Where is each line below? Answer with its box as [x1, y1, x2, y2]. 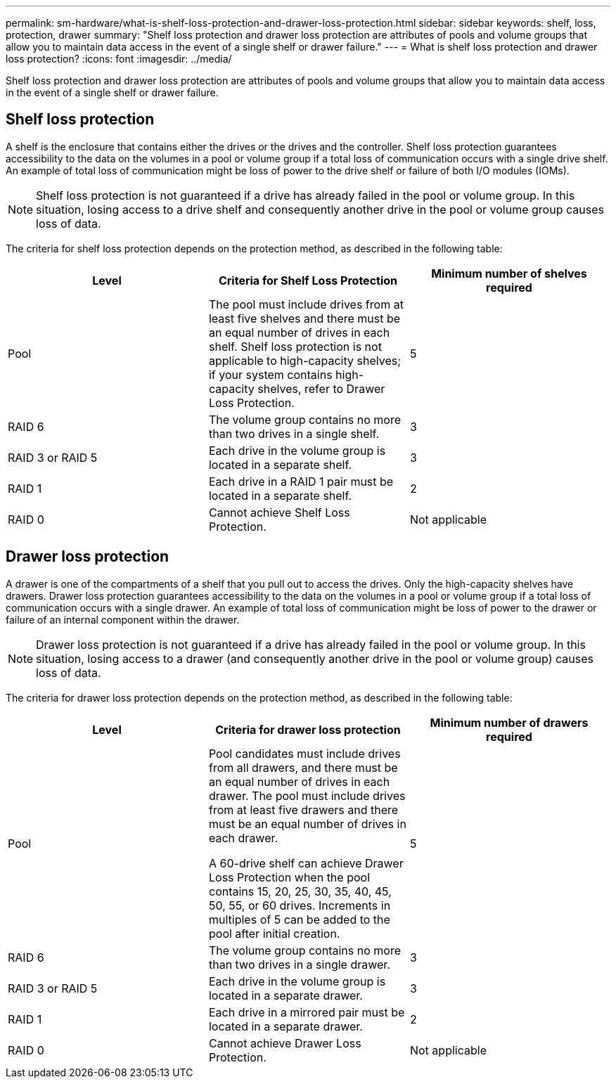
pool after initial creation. [208, 926, 340, 941]
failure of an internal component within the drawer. [6, 613, 240, 626]
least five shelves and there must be [208, 311, 401, 325]
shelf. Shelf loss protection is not [208, 339, 382, 354]
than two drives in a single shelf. [208, 426, 380, 441]
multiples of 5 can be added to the [208, 912, 390, 927]
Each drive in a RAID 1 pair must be [208, 474, 394, 489]
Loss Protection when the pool [208, 870, 371, 884]
